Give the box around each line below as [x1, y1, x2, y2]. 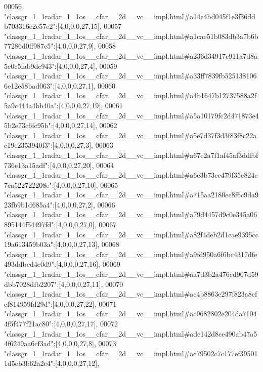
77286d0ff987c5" [4, 40, 54, 51]
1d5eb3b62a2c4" [4, 358, 54, 368]
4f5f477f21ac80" [4, 318, 52, 328]
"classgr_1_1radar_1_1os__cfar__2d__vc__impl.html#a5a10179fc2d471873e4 [4, 110, 259, 120]
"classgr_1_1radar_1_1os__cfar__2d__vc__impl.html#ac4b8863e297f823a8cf [4, 288, 257, 299]
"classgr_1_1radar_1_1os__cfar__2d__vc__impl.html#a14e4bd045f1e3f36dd [4, 11, 255, 21]
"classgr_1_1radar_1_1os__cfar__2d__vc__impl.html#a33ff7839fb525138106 [4, 70, 257, 81]
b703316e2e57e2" [4, 21, 56, 31]
